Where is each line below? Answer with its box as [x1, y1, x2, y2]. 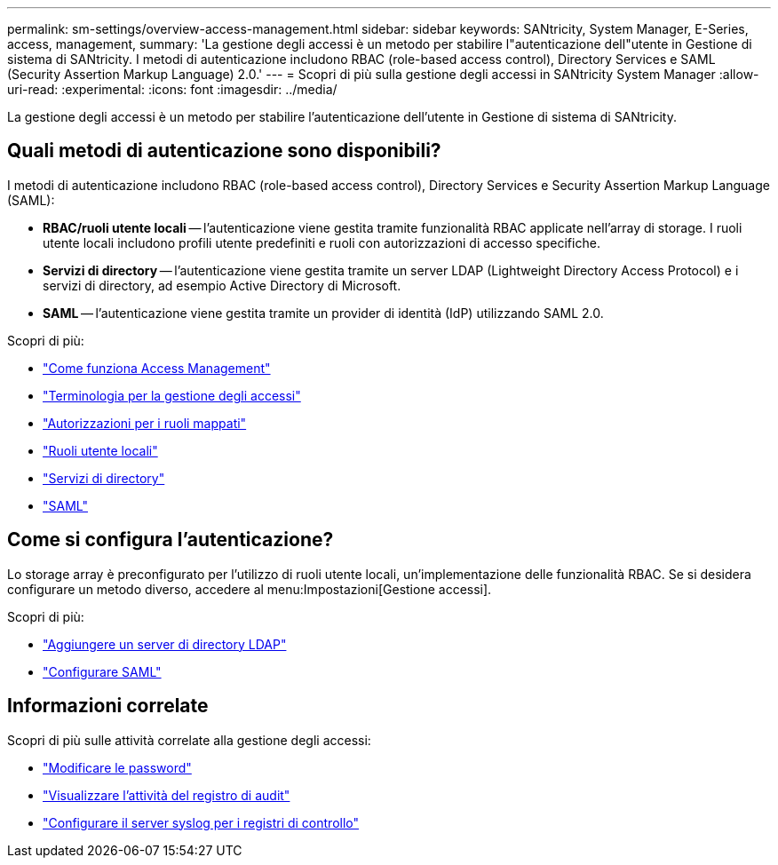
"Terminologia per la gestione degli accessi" [43, 387, 301, 403]
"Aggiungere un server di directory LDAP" [43, 636, 287, 652]
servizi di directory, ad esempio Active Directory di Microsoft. [43, 277, 401, 293]
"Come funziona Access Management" [43, 360, 271, 376]
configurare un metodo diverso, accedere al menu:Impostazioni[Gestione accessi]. [7, 581, 492, 597]
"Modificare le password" [43, 759, 192, 775]
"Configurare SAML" [43, 663, 162, 679]
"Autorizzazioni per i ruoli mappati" [43, 415, 247, 431]
